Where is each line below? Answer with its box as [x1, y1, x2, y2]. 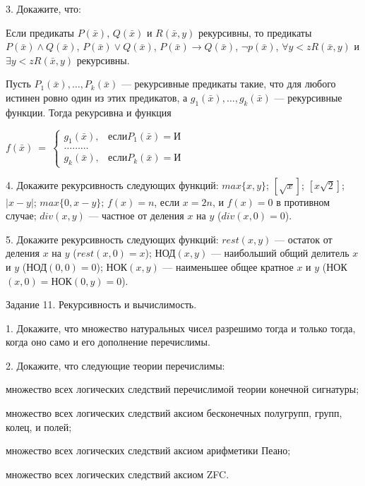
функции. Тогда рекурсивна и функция [6, 104, 172, 119]
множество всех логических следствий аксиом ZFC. [6, 466, 229, 481]
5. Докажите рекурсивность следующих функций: [6, 231, 219, 246]
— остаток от [274, 231, 333, 246]
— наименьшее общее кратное [162, 259, 294, 274]
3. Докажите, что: [6, 1, 81, 16]
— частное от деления [88, 208, 184, 223]
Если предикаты [6, 25, 75, 40]
